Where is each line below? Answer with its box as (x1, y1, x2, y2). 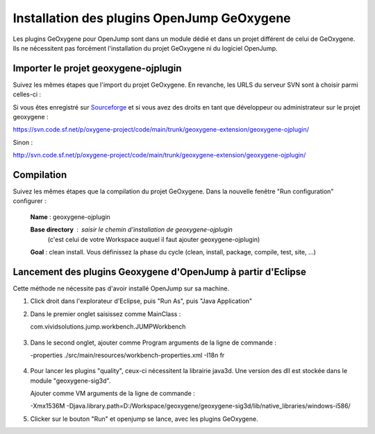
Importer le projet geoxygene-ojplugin (12, 62, 182, 74)
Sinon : (12, 138, 33, 146)
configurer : (12, 197, 47, 205)
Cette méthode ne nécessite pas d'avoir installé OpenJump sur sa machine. (12, 284, 229, 293)
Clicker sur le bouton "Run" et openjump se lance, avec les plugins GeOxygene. (30, 415, 258, 423)
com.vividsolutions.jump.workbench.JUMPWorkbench (30, 322, 186, 331)
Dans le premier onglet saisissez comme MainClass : (30, 309, 181, 318)
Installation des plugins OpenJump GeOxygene (12, 10, 291, 26)
